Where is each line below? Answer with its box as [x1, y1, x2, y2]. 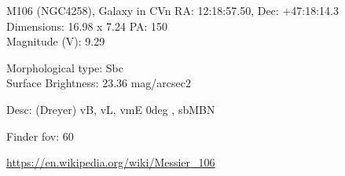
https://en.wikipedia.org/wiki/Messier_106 [6, 154, 215, 170]
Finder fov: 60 [6, 127, 74, 144]
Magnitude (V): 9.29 [6, 33, 105, 49]
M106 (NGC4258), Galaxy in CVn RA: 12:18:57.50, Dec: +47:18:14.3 [6, 2, 339, 18]
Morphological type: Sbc [6, 59, 124, 75]
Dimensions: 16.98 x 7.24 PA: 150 [6, 17, 168, 34]
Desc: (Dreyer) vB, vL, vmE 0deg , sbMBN [6, 101, 215, 117]
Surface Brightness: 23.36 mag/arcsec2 [6, 75, 192, 91]
